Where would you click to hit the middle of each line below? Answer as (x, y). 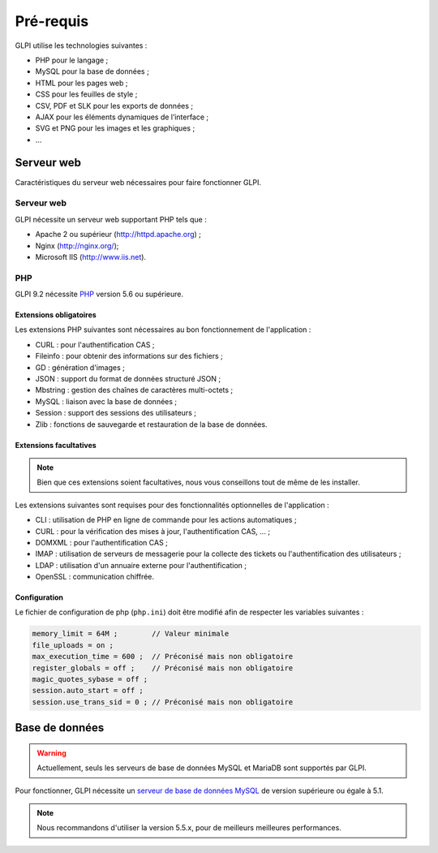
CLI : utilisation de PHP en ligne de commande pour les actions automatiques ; (166, 520)
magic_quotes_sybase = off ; (90, 679)
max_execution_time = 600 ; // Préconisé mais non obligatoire (163, 657)
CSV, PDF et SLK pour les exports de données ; (114, 106)
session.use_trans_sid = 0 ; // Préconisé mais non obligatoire (163, 702)
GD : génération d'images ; (80, 367)
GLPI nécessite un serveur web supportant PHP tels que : (111, 219)
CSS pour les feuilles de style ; (86, 94)
